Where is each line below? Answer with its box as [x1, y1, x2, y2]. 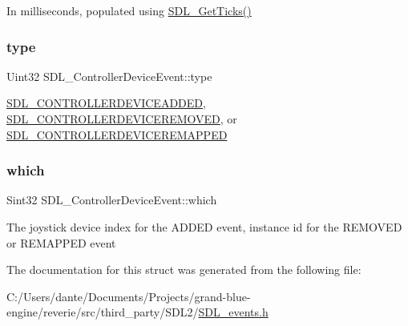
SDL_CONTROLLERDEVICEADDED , [6, 95, 206, 111]
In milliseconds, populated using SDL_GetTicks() [6, 2, 252, 18]
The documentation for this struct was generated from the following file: [6, 261, 362, 278]
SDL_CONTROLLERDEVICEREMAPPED [6, 126, 228, 143]
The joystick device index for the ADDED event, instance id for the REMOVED [6, 219, 402, 235]
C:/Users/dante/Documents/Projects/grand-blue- [6, 288, 251, 304]
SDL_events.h [198, 304, 269, 320]
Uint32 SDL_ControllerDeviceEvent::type [6, 67, 212, 84]
